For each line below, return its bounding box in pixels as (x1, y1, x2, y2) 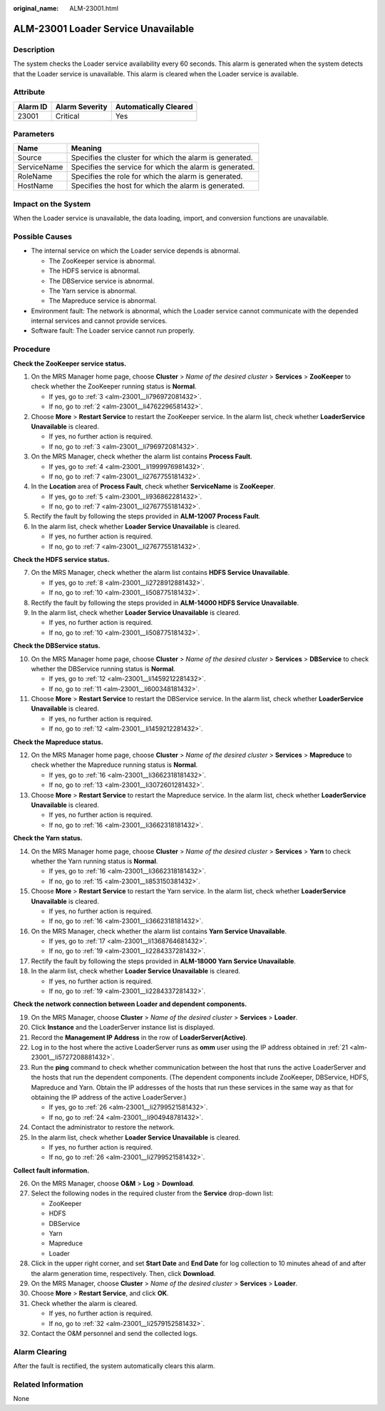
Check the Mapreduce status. (13, 738, 103, 746)
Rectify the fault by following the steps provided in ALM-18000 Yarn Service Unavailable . (31, 957, 296, 965)
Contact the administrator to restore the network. (31, 1123, 175, 1132)
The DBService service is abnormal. (48, 276, 155, 285)
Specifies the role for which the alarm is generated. (71, 171, 243, 181)
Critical (55, 111, 80, 121)
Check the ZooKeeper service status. (13, 359, 127, 368)
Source (17, 153, 42, 163)
